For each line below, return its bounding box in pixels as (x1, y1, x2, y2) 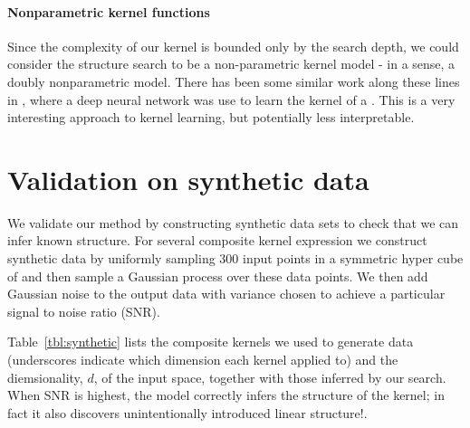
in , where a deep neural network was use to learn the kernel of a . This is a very (7, 90, 456, 109)
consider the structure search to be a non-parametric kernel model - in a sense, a (7, 54, 456, 73)
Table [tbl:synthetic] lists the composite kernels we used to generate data (7, 332, 414, 351)
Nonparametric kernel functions (7, 2, 210, 21)
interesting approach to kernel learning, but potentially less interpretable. (7, 108, 415, 127)
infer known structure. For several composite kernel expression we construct (7, 231, 427, 250)
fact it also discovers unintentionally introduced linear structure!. (7, 403, 368, 422)
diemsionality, (7, 367, 83, 386)
